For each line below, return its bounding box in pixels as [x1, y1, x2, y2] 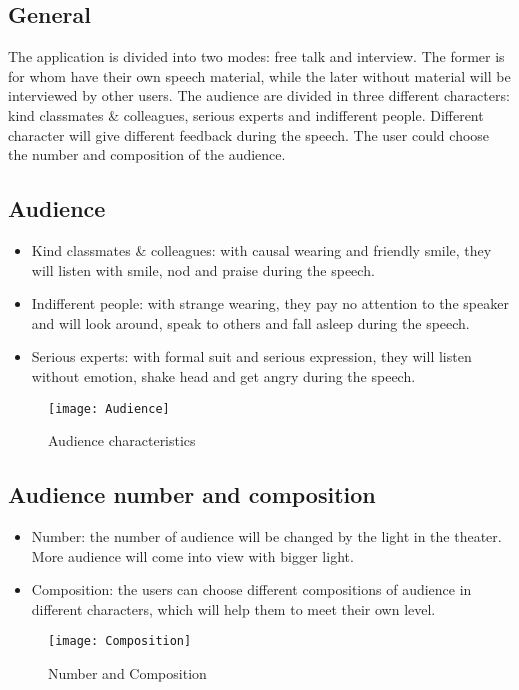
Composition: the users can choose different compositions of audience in [31, 579, 472, 600]
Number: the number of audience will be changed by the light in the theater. [31, 525, 502, 546]
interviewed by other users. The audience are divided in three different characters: [8, 85, 510, 106]
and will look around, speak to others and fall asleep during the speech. [31, 312, 470, 333]
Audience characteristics [48, 430, 196, 451]
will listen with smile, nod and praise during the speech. [31, 259, 375, 280]
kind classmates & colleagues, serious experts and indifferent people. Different [8, 104, 484, 125]
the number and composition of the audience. [8, 144, 286, 165]
